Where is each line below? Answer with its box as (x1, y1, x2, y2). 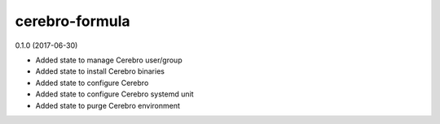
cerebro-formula (15, 12, 130, 30)
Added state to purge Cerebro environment (35, 100, 181, 110)
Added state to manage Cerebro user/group (35, 55, 183, 65)
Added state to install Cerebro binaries (35, 66, 165, 76)
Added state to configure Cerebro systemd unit (35, 89, 195, 99)
